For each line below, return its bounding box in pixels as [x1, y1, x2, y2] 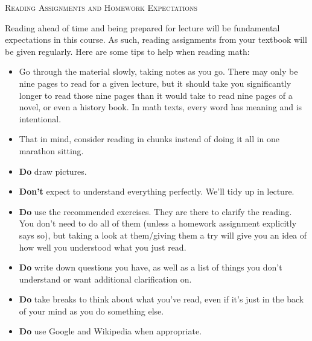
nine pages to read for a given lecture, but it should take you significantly [19, 77, 291, 89]
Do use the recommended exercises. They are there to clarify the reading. [19, 205, 292, 217]
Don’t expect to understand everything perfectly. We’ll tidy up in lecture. [19, 185, 294, 198]
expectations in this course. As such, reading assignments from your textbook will [5, 33, 307, 46]
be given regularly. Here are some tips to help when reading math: [5, 45, 250, 57]
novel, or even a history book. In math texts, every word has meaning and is [19, 101, 302, 113]
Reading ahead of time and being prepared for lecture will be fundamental [5, 21, 280, 34]
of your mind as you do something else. [19, 304, 164, 317]
